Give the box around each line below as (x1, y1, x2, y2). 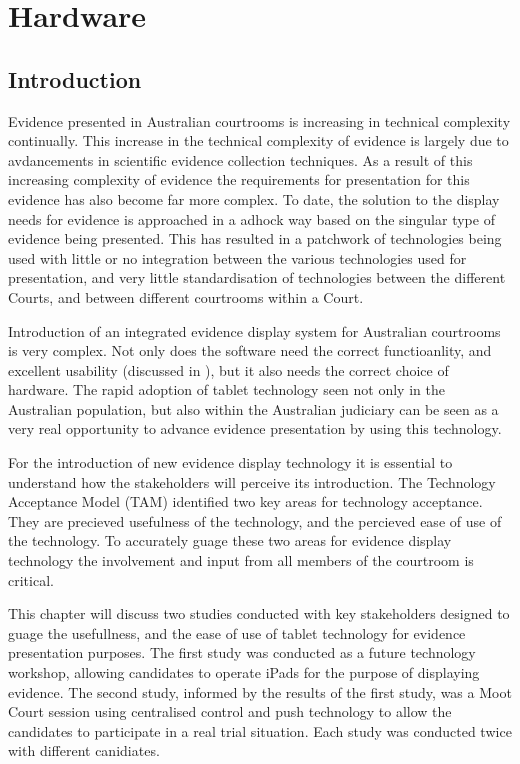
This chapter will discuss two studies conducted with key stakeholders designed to (8, 603, 510, 624)
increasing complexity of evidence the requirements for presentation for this (8, 169, 470, 190)
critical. (8, 569, 54, 590)
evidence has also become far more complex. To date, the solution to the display (8, 188, 500, 209)
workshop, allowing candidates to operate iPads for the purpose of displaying (8, 662, 480, 683)
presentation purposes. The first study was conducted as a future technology (8, 642, 476, 663)
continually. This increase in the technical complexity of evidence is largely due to (8, 130, 509, 151)
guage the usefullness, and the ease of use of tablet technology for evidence (8, 622, 466, 643)
